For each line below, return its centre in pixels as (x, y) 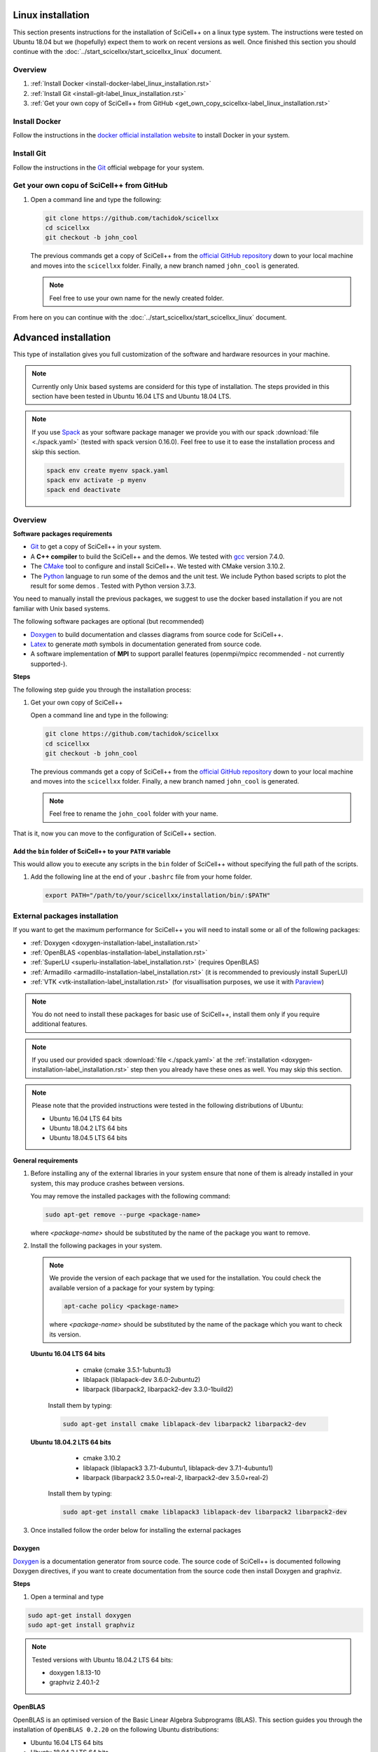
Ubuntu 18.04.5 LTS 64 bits (88, 1138)
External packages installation (66, 916)
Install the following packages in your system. (96, 1246)
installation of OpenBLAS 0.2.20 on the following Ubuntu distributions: (116, 1730)
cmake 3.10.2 (102, 1458)
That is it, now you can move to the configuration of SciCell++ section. (114, 833)
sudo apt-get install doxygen (79, 1615)
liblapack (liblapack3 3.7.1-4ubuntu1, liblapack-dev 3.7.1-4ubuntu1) (178, 1467)
